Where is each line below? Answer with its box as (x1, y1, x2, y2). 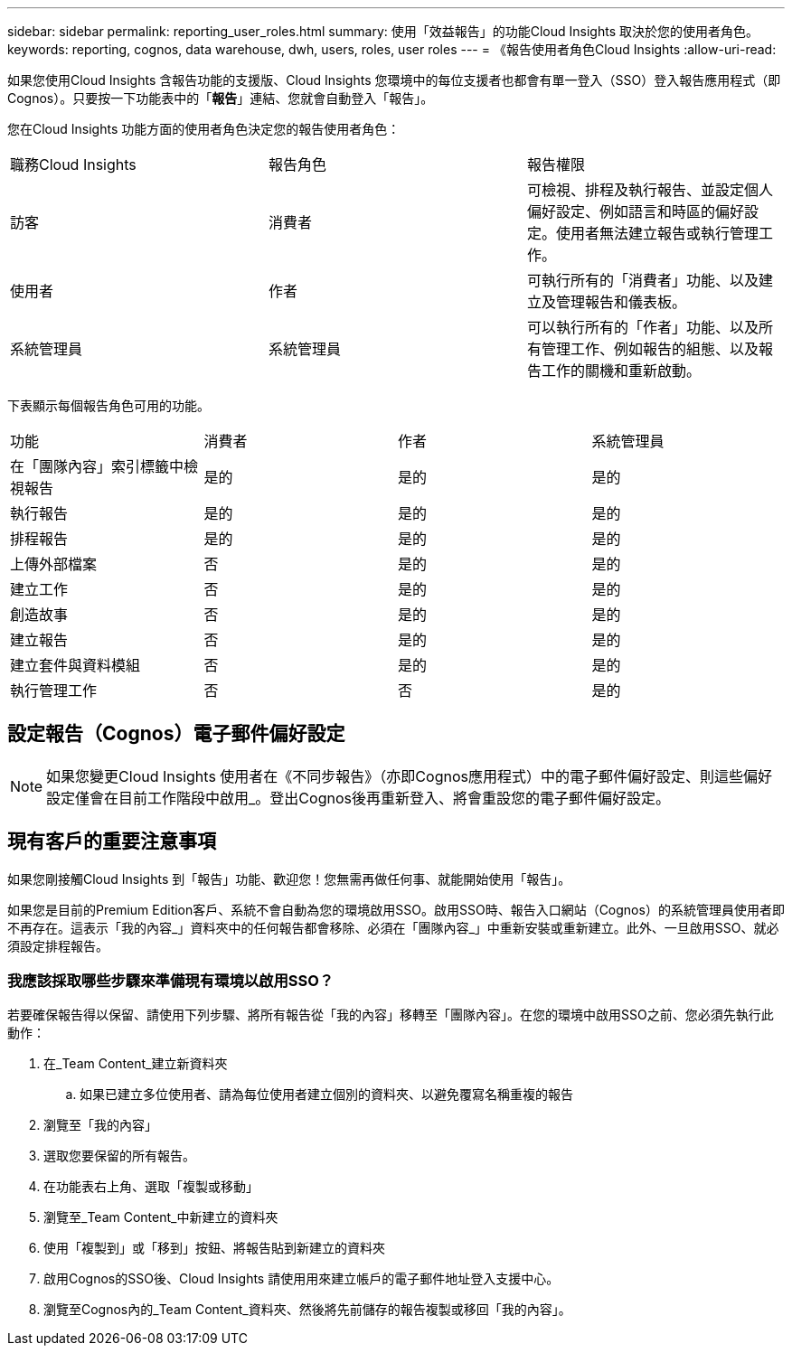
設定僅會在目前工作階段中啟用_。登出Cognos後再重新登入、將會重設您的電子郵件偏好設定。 (46, 788, 670, 807)
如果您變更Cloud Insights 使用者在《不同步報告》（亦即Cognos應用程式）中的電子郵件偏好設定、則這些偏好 (46, 766, 772, 785)
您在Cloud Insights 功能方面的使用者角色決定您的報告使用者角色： (7, 121, 401, 136)
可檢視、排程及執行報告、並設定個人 (526, 181, 773, 199)
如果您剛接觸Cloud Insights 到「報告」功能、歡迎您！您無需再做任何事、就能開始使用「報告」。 (7, 870, 571, 887)
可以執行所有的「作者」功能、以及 (526, 318, 759, 336)
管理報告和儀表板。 (555, 293, 686, 311)
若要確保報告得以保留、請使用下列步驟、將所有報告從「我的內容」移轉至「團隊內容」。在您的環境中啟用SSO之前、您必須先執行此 (7, 1007, 774, 1023)
